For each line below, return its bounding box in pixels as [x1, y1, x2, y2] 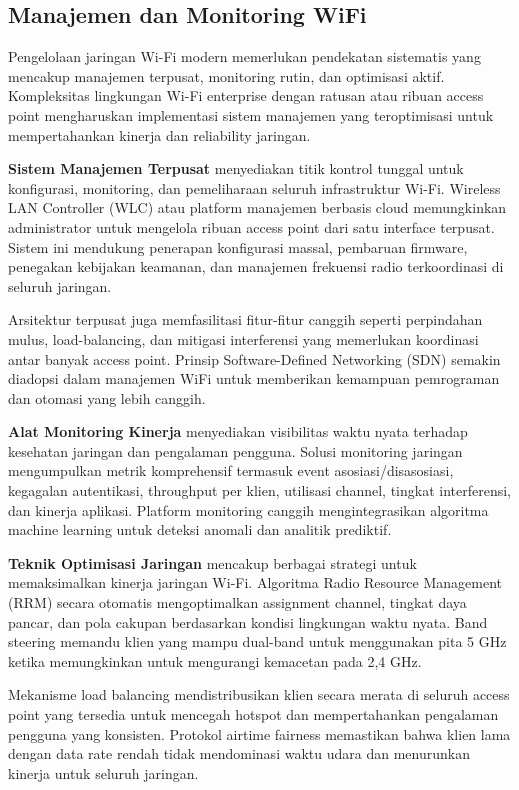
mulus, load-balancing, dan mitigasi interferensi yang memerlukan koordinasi [8, 328, 479, 349]
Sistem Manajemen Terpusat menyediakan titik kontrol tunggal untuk [8, 158, 464, 179]
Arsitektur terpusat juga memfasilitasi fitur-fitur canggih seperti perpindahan [8, 309, 483, 330]
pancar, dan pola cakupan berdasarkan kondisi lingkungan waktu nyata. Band [8, 611, 488, 632]
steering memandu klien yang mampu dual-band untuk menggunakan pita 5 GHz [8, 631, 507, 652]
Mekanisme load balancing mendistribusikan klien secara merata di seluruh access [8, 684, 510, 705]
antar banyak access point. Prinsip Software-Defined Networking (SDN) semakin [8, 348, 501, 369]
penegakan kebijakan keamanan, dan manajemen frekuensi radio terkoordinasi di [8, 256, 504, 277]
